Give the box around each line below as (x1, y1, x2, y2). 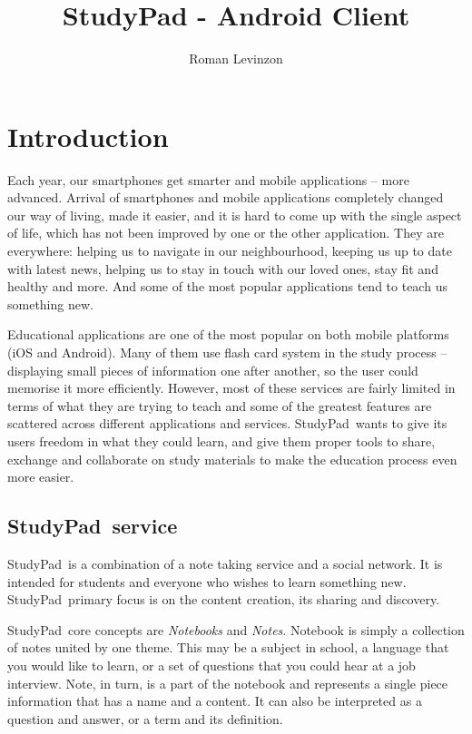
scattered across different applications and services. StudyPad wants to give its (7, 414, 447, 433)
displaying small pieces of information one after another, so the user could (7, 360, 418, 379)
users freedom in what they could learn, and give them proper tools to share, (7, 431, 436, 450)
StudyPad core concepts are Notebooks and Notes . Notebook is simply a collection (7, 620, 465, 639)
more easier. (7, 467, 74, 486)
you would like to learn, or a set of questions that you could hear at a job (7, 655, 416, 674)
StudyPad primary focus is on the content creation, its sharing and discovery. (7, 590, 440, 609)
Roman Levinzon (189, 49, 283, 68)
